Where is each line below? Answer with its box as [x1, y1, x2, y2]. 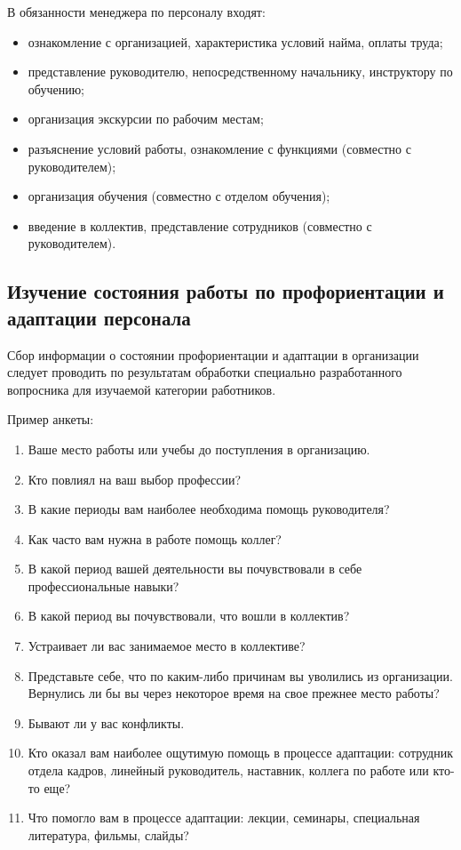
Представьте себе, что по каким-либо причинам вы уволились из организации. [28, 666, 453, 685]
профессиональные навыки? [28, 576, 179, 595]
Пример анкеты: [7, 410, 94, 429]
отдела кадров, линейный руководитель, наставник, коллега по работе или [28, 761, 429, 780]
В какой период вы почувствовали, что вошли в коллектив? [28, 606, 350, 625]
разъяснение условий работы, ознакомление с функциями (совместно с [28, 139, 411, 157]
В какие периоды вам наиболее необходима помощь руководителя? [28, 500, 390, 518]
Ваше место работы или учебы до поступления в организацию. [28, 439, 370, 458]
